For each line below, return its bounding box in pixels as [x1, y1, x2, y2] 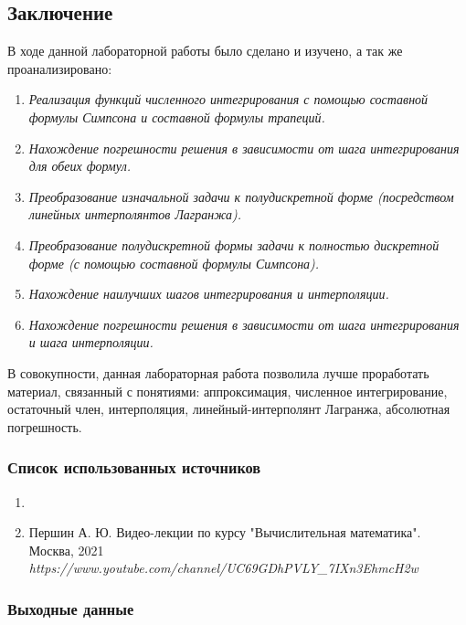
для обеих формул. [28, 156, 132, 175]
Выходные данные [7, 597, 134, 620]
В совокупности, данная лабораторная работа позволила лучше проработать [7, 363, 429, 382]
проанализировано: [7, 58, 112, 78]
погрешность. [7, 417, 82, 436]
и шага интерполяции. [28, 333, 154, 352]
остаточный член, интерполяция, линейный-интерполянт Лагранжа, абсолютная [7, 399, 450, 418]
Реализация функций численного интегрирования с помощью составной [28, 90, 429, 109]
